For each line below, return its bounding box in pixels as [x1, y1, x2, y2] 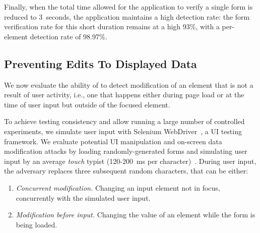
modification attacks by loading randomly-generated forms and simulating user [4, 146, 247, 156]
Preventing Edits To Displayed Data [4, 55, 197, 71]
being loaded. [16, 219, 57, 229]
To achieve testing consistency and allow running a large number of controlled [4, 116, 245, 127]
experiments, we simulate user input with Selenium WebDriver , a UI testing [4, 126, 242, 136]
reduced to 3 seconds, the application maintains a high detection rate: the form [4, 11, 250, 22]
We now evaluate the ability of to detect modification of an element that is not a [4, 79, 253, 90]
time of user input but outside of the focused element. [4, 99, 170, 109]
